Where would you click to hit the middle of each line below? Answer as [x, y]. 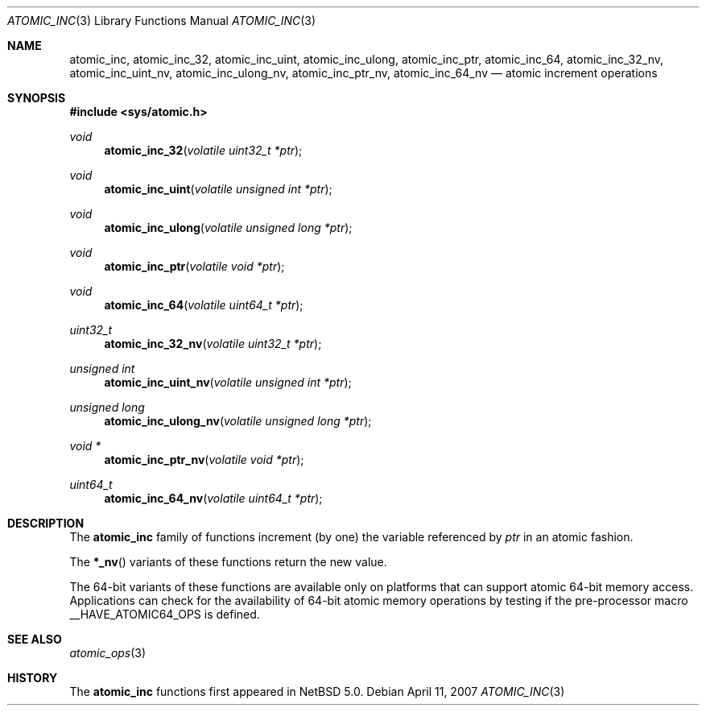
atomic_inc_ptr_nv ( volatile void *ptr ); [204, 459]
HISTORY [33, 678]
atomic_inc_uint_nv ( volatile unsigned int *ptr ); [228, 382]
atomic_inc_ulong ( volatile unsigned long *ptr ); [228, 228]
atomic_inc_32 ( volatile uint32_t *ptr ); [203, 150]
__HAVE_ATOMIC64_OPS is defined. [165, 614]
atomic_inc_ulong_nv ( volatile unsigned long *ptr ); [238, 421]
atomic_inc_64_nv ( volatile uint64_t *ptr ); [213, 498]
